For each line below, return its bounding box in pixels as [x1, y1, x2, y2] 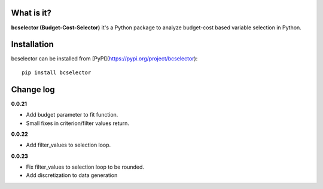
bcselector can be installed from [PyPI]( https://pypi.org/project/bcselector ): [11, 55, 198, 62]
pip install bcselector [22, 69, 92, 76]
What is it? [11, 8, 52, 18]
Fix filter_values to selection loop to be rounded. [26, 163, 145, 170]
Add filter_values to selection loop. [26, 141, 111, 149]
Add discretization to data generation [26, 172, 118, 179]
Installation [11, 39, 54, 50]
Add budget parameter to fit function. [26, 111, 118, 118]
